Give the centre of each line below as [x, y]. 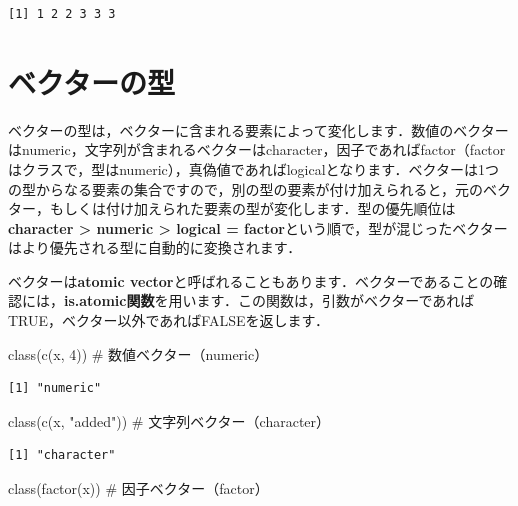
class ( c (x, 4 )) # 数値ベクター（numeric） [138, 353]
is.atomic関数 [109, 300]
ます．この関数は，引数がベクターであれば [335, 300]
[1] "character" [62, 455]
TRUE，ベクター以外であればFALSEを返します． [168, 320]
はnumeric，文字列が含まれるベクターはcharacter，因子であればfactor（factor [257, 149]
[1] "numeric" [55, 388]
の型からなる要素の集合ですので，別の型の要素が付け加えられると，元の [245, 188]
